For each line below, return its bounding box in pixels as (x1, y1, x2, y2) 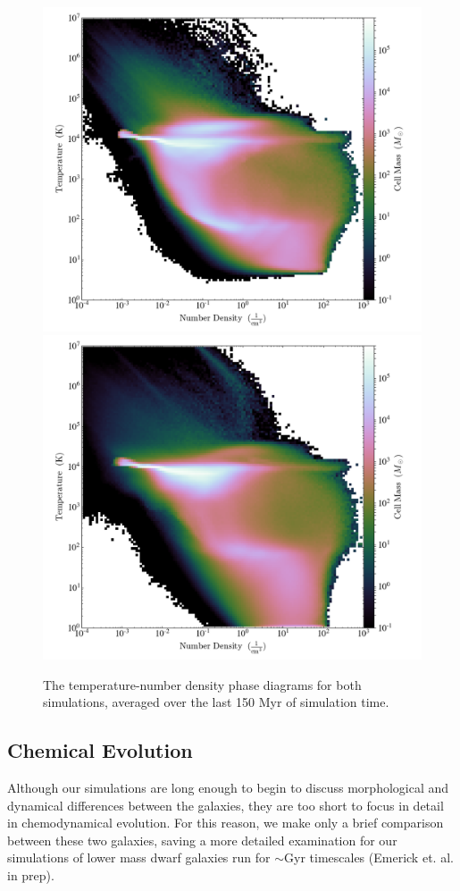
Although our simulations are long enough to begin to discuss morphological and (7, 778, 449, 797)
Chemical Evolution (7, 736, 193, 764)
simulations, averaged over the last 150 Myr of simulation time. (43, 693, 389, 711)
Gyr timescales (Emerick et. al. (284, 848, 454, 867)
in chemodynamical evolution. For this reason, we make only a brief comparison (7, 813, 444, 832)
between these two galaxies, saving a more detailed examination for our (7, 830, 397, 849)
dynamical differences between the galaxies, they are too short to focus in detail (7, 795, 444, 814)
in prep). (7, 865, 54, 884)
